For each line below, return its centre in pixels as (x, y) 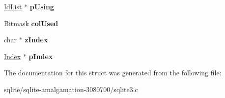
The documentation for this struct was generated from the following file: (113, 73)
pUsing (42, 6)
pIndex (41, 56)
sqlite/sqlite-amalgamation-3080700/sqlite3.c (71, 89)
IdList (13, 6)
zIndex (36, 40)
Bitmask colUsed (31, 23)
